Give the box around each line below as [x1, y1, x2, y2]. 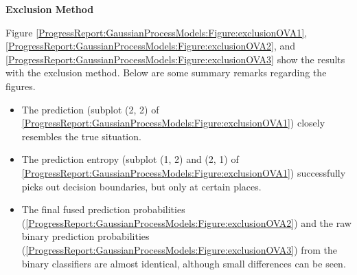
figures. [5, 78, 36, 93]
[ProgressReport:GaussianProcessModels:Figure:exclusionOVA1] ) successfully [21, 165, 346, 179]
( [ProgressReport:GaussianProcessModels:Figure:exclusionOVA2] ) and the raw [21, 215, 352, 230]
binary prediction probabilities [21, 229, 150, 243]
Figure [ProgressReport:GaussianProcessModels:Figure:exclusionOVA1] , [5, 25, 308, 39]
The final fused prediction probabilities [21, 202, 185, 217]
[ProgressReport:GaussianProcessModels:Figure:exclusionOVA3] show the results [5, 52, 345, 66]
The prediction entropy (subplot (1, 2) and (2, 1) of [21, 152, 239, 166]
